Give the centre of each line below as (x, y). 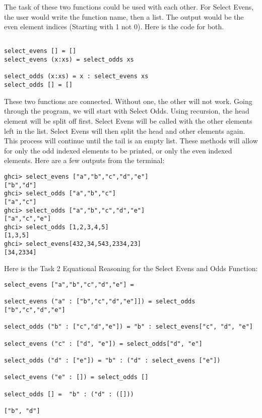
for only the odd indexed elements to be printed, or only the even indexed (118, 150)
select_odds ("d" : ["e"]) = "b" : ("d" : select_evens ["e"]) (112, 360)
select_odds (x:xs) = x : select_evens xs (76, 76)
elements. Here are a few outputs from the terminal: (84, 160)
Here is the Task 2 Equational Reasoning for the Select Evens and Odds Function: (131, 268)
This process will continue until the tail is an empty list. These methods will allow (131, 141)
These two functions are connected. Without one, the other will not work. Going (128, 101)
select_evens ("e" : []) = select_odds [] (76, 377)
